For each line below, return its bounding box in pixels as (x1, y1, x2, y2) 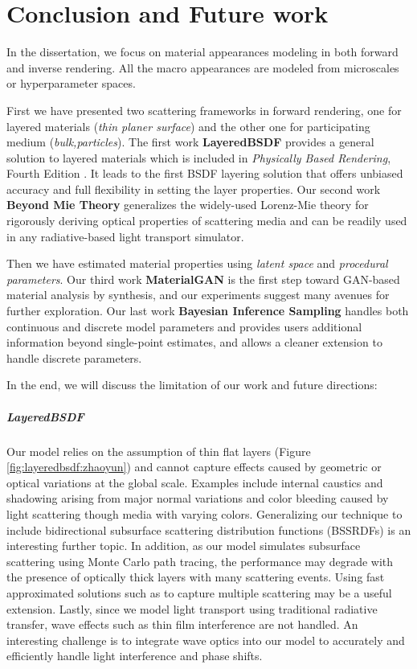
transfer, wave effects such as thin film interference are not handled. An (6, 616, 358, 633)
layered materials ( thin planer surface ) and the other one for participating (6, 117, 370, 134)
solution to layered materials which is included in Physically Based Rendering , (6, 149, 391, 166)
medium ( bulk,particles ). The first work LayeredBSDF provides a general (6, 133, 374, 150)
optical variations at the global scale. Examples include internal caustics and (6, 474, 383, 490)
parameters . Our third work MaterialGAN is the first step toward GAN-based (6, 270, 400, 287)
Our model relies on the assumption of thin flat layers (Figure (6, 442, 311, 459)
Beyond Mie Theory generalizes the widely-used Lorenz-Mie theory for (6, 196, 369, 213)
